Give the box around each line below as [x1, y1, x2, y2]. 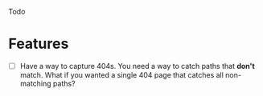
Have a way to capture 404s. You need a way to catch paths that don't [19, 61, 255, 70]
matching [19, 79, 51, 88]
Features [8, 35, 69, 53]
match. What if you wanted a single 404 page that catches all [19, 70, 224, 79]
